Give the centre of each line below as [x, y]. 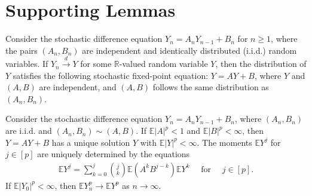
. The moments [224, 142]
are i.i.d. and [29, 131]
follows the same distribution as [211, 87]
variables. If [27, 64]
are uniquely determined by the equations [114, 154]
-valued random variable [163, 64]
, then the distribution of [261, 64]
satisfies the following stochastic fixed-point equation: [111, 75]
